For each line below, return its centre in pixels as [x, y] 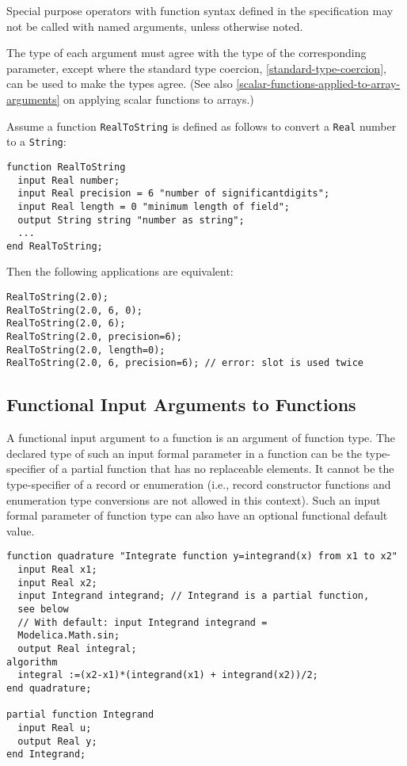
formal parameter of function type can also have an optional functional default [197, 515]
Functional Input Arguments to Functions [181, 404]
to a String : [36, 141]
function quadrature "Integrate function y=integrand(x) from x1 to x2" [202, 556]
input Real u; [55, 728]
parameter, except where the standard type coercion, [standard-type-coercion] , [196, 68]
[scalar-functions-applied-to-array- [318, 84]
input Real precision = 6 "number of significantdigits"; [174, 194]
